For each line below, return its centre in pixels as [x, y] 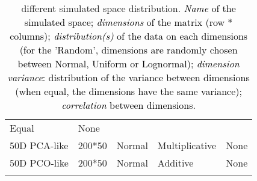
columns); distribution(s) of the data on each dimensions [129, 36]
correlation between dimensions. [128, 105]
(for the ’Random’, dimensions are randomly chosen [128, 50]
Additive [175, 163]
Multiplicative [187, 145]
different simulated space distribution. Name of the [128, 8]
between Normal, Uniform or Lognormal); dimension [128, 63]
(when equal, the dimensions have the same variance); [128, 91]
